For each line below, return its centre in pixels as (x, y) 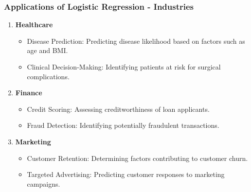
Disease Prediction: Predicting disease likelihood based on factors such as (136, 41)
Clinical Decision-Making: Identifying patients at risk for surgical (124, 67)
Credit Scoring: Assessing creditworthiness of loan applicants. (118, 109)
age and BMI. (47, 50)
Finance (29, 93)
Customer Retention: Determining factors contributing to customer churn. (137, 158)
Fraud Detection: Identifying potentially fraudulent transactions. (123, 125)
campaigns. (44, 183)
